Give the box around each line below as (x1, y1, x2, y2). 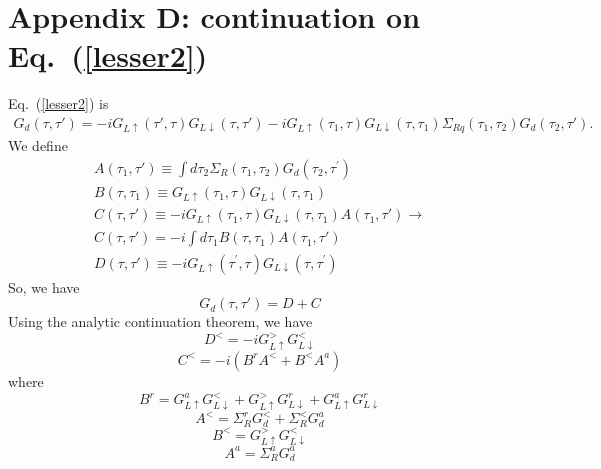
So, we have (8, 276, 80, 297)
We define (8, 135, 68, 156)
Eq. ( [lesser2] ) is (8, 93, 109, 114)
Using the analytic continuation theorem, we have (8, 311, 313, 332)
